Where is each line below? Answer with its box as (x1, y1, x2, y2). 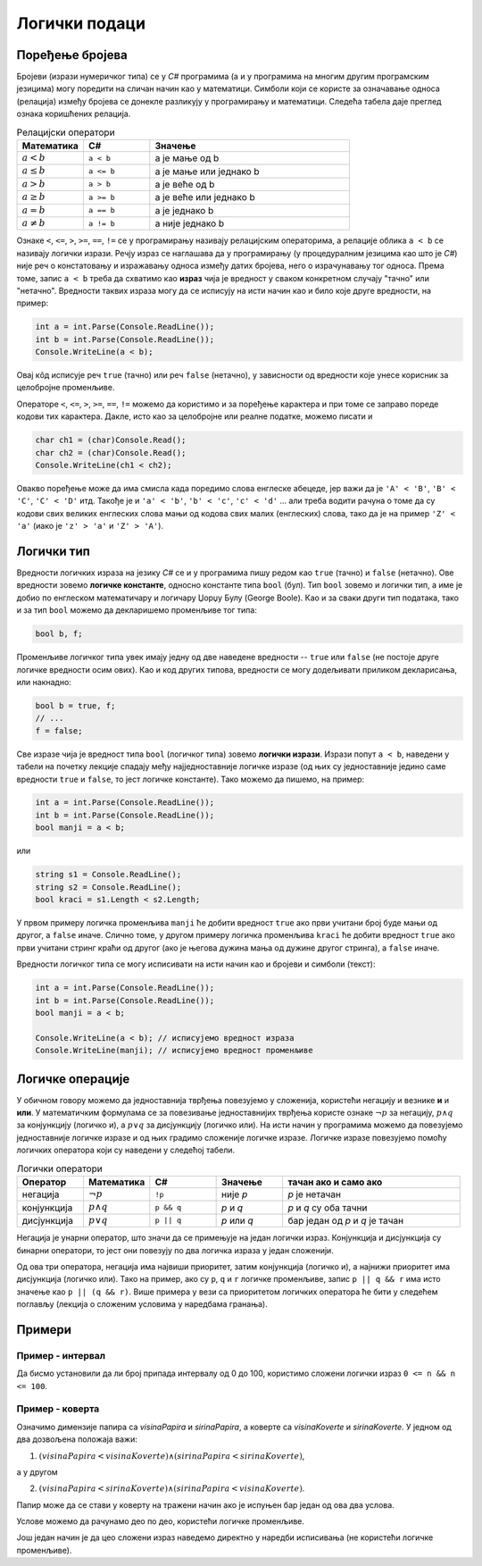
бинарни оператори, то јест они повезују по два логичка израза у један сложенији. (16, 1244, 334, 1255)
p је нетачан (287, 1188, 342, 1201)
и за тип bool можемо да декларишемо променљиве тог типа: (16, 605, 258, 616)
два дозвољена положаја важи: (16, 1434, 138, 1445)
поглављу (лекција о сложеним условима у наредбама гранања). (16, 1299, 268, 1310)
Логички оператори (16, 1162, 103, 1175)
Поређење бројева (16, 47, 129, 63)
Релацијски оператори (16, 126, 115, 138)
